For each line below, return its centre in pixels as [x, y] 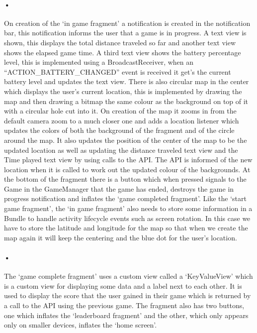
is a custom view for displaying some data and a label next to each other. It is [123, 285]
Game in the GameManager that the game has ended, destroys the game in [119, 188]
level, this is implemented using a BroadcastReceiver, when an [99, 62]
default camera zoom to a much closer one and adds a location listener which [122, 120]
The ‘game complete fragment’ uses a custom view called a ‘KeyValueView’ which [128, 276]
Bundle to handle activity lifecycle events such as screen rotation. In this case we [127, 218]
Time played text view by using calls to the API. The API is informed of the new [128, 160]
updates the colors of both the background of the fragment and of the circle [119, 130]
